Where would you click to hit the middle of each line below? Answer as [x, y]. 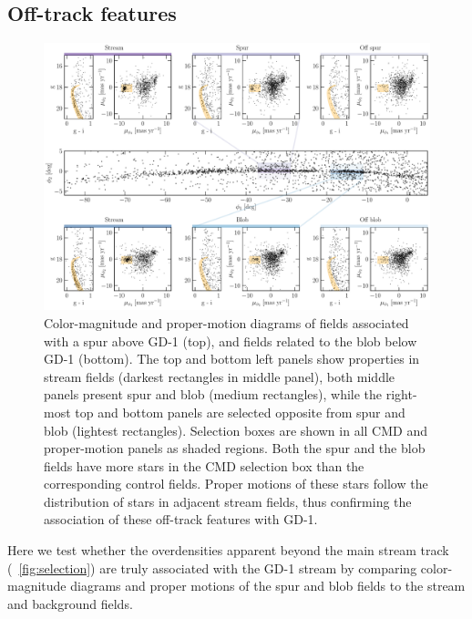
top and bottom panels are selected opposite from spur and [240, 412]
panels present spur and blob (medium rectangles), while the [213, 394]
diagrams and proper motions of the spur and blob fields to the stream [268, 586]
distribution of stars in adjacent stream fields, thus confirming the [228, 501]
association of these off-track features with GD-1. [181, 519]
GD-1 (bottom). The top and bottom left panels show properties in [232, 359]
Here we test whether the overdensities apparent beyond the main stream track [228, 550]
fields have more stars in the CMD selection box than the [204, 465]
